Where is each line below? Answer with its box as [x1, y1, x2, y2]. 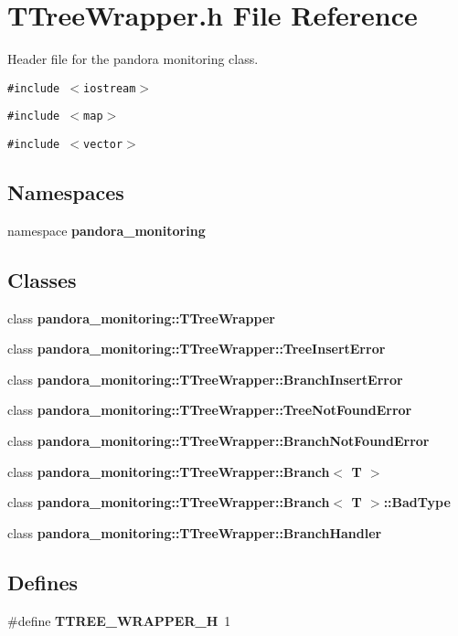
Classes [7, 265, 77, 293]
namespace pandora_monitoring [7, 220, 206, 239]
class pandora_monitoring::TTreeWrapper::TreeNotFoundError [7, 400, 412, 419]
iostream [83, 81, 136, 95]
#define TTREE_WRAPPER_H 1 [7, 610, 231, 630]
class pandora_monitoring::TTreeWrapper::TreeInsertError [7, 339, 386, 358]
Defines [7, 567, 79, 596]
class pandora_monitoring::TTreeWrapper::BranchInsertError [7, 369, 403, 388]
